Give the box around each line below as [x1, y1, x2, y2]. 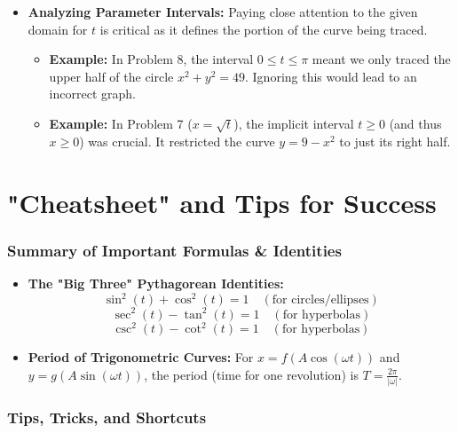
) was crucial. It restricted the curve [79, 131, 275, 150]
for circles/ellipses [272, 294, 369, 307]
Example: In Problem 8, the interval [49, 50, 254, 68]
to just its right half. [339, 131, 451, 150]
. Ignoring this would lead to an [245, 67, 417, 85]
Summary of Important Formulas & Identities [7, 239, 342, 261]
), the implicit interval [233, 114, 354, 132]
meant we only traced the [312, 50, 451, 68]
